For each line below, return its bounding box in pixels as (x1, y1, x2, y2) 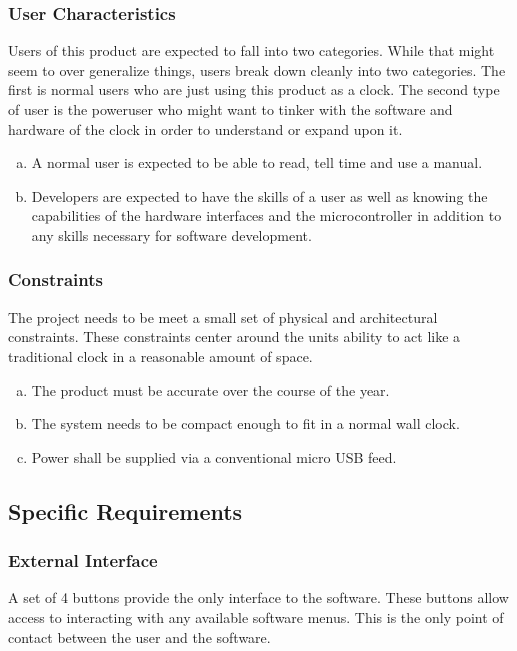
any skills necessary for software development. (31, 224, 312, 245)
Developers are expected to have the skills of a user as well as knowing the (31, 185, 488, 206)
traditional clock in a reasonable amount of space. (8, 345, 313, 366)
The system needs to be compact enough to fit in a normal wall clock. (31, 413, 460, 434)
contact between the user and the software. (8, 626, 271, 647)
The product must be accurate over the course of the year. (31, 379, 390, 400)
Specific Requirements (8, 495, 243, 526)
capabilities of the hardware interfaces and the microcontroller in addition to (31, 205, 502, 226)
